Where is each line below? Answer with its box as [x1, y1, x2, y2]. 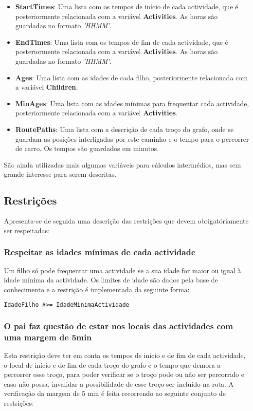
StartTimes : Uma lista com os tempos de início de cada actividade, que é [15, 1, 238, 11]
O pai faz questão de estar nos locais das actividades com [4, 319, 233, 332]
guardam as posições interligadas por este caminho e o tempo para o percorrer [15, 133, 249, 144]
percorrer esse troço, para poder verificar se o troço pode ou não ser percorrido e [4, 369, 244, 379]
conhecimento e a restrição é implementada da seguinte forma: [4, 284, 190, 294]
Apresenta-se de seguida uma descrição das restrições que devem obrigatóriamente [4, 216, 249, 226]
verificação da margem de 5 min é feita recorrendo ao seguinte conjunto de [4, 388, 226, 398]
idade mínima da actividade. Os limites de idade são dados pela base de [4, 275, 218, 285]
